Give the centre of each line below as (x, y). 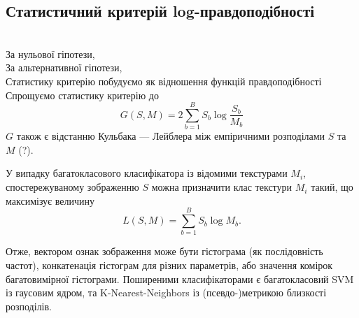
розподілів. (29, 306)
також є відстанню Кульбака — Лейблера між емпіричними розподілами (171, 136)
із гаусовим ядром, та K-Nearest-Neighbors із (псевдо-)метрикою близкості (166, 292)
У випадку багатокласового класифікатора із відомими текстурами (147, 173)
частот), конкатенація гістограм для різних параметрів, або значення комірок (169, 265)
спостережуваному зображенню (72, 187)
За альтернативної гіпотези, (64, 67)
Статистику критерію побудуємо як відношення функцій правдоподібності (164, 81)
